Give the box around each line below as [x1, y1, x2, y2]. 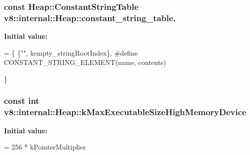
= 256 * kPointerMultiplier [4, 142, 86, 152]
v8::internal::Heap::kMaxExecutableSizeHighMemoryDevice [4, 106, 247, 118]
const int [4, 94, 39, 107]
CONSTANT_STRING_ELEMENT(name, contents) [4, 57, 166, 67]
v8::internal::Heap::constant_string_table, [4, 11, 176, 24]
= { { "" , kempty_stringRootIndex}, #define [4, 47, 138, 58]
